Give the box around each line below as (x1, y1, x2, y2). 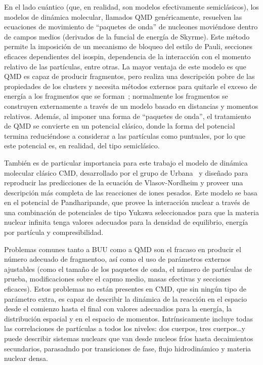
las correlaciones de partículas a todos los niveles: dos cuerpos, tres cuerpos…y (4, 323, 246, 334)
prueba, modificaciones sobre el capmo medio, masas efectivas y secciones (4, 273, 231, 284)
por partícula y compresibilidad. (4, 227, 104, 237)
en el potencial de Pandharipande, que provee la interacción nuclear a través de (4, 197, 250, 208)
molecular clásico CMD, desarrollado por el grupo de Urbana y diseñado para (4, 167, 248, 178)
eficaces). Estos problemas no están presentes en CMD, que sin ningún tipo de (4, 283, 246, 294)
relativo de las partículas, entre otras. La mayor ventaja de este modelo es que (4, 61, 246, 71)
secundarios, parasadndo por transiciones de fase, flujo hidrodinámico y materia (4, 343, 251, 353)
